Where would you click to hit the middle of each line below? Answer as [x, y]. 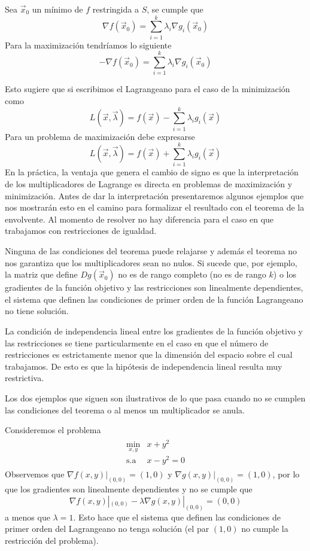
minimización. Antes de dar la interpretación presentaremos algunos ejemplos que [154, 195]
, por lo [286, 474]
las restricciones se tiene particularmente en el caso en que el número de [137, 343]
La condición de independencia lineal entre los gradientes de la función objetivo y [154, 331]
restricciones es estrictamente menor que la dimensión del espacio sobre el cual [149, 354]
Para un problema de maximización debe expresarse [100, 136]
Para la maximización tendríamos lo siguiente [88, 45]
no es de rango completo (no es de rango [192, 274]
